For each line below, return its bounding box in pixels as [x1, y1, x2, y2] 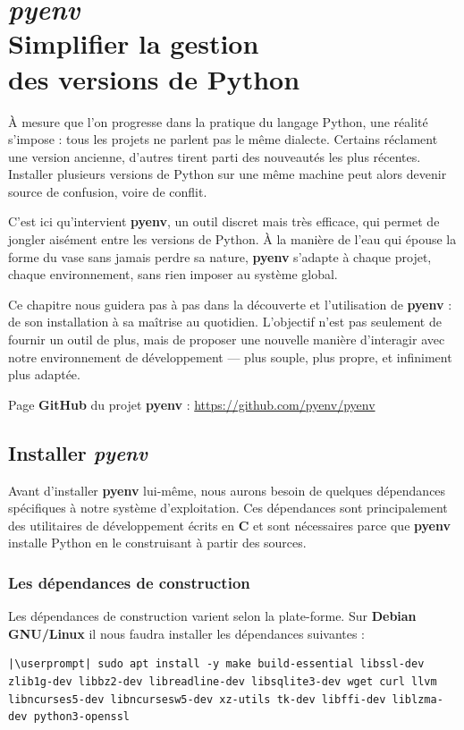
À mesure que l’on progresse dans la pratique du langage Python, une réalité [8, 112, 428, 131]
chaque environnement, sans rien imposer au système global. [8, 265, 338, 284]
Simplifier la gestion [8, 25, 259, 62]
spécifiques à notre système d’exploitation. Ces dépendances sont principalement [8, 498, 448, 517]
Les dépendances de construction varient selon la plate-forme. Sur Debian [8, 607, 417, 625]
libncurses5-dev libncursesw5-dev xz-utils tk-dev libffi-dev [8, 692, 386, 706]
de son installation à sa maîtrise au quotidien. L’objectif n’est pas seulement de [8, 312, 442, 331]
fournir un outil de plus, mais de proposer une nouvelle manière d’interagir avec [8, 330, 445, 349]
